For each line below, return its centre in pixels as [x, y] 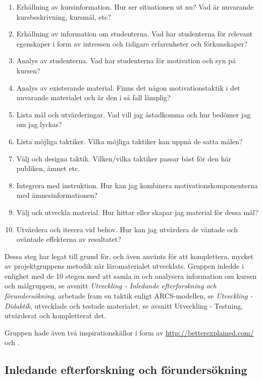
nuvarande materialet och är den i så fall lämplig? [93, 97]
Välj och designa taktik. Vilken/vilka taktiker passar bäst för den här [124, 158]
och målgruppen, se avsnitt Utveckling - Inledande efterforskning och [111, 286]
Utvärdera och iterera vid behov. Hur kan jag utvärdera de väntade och [127, 229]
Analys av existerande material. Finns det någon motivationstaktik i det [128, 87]
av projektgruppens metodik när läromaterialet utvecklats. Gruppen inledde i [124, 266]
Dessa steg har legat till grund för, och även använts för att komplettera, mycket [129, 256]
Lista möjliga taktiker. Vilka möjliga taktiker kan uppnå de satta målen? [129, 141]
